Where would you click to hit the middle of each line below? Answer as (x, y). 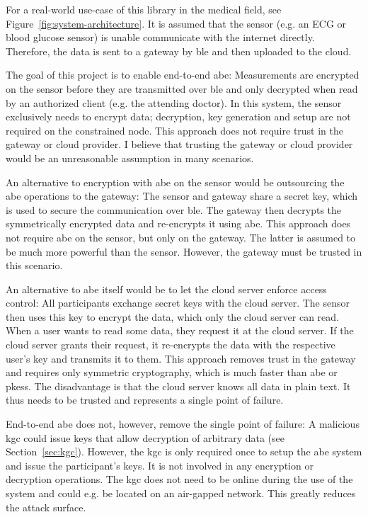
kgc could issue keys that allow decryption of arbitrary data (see (145, 437)
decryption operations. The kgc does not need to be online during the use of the (179, 479)
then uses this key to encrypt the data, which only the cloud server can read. (173, 316)
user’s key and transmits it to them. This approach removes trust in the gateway (181, 358)
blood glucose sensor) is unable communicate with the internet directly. (160, 37)
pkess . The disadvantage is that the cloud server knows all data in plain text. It (178, 386)
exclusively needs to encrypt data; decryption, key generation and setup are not (178, 117)
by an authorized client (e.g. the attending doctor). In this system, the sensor (174, 102)
